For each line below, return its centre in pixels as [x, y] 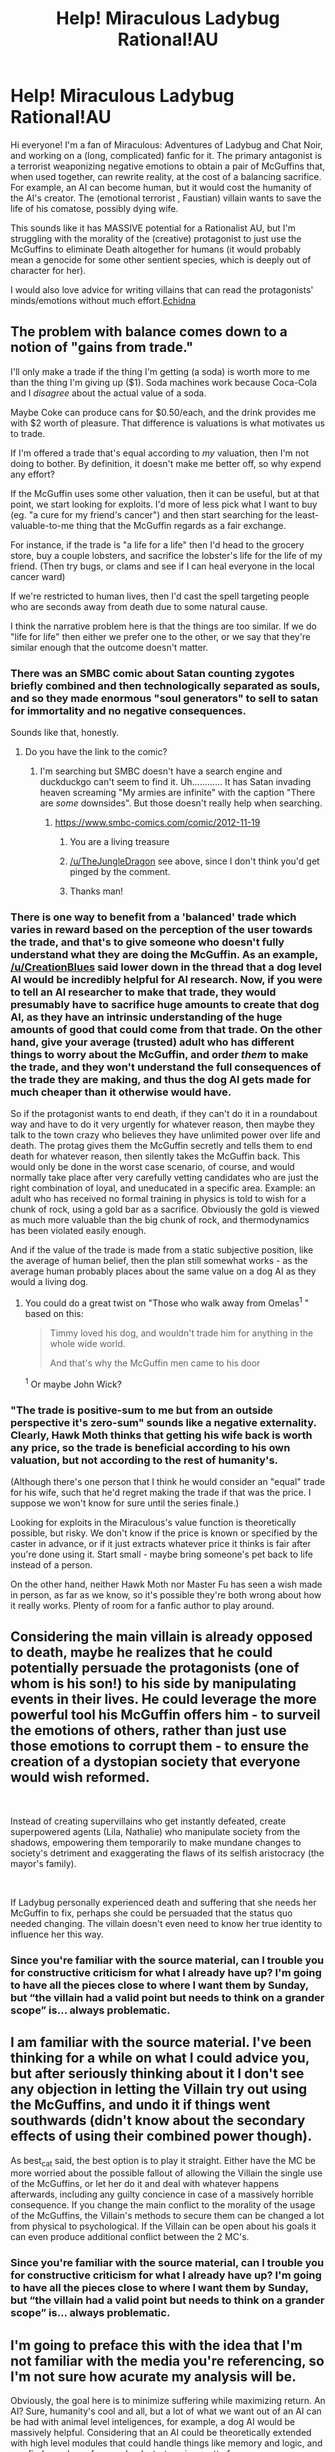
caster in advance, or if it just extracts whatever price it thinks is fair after [161, 1543]
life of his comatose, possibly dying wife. [94, 208]
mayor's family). [43, 1863]
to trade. [28, 433]
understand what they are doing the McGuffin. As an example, [164, 954]
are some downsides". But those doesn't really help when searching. [181, 803]
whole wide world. [87, 1343]
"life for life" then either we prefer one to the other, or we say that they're [161, 636]
